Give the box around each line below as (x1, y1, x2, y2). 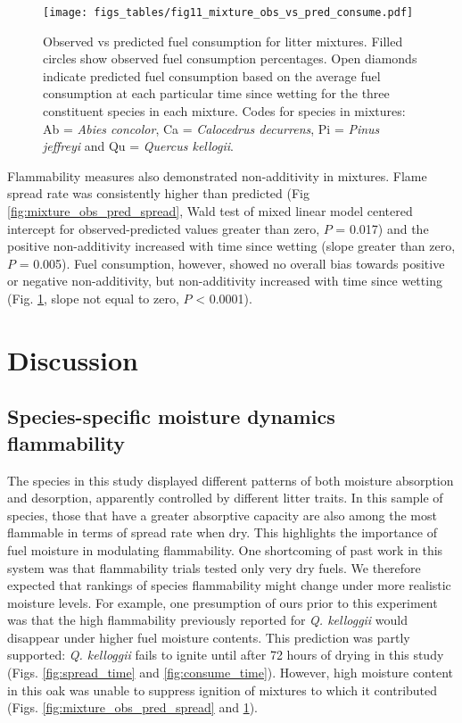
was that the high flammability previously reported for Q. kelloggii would (7, 611, 408, 629)
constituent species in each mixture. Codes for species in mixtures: (43, 102, 406, 120)
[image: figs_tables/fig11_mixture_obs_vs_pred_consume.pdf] (43, 6, 414, 19)
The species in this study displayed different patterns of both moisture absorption (7, 470, 454, 489)
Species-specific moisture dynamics (7, 403, 335, 430)
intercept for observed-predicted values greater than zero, (7, 219, 320, 237)
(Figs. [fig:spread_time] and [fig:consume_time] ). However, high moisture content (7, 663, 453, 682)
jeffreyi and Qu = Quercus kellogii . (43, 137, 234, 155)
